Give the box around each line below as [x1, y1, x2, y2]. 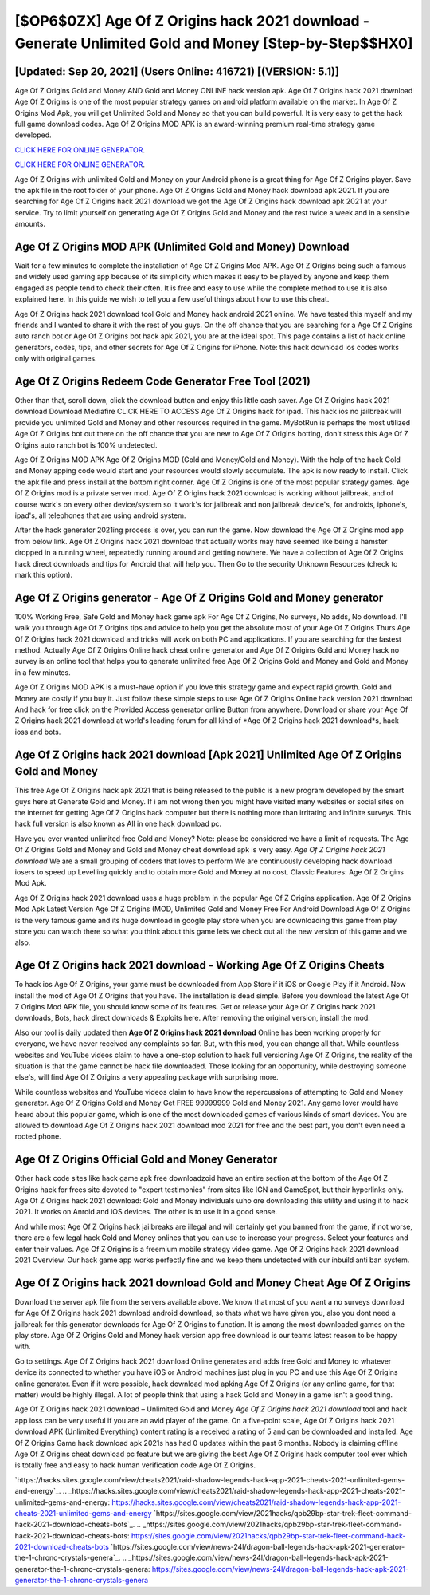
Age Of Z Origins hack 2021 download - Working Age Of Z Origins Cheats [14, 958, 385, 973]
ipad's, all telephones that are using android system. [14, 511, 186, 520]
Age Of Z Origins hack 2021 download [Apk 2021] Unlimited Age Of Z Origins [14, 748, 402, 761]
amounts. [14, 219, 45, 229]
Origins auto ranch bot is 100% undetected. [14, 440, 158, 450]
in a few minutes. [14, 667, 71, 677]
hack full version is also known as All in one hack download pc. [14, 819, 222, 829]
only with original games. [14, 353, 97, 363]
